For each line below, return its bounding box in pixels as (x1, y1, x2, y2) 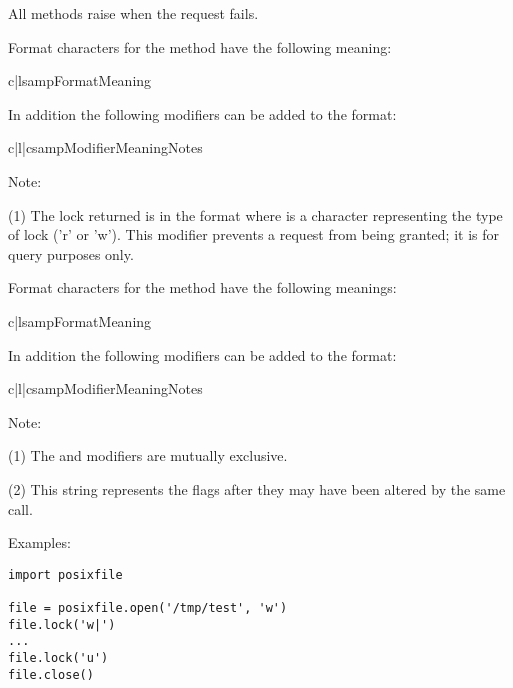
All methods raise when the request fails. (8, 3, 259, 23)
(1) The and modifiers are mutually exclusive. (8, 445, 288, 466)
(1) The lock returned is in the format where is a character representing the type (8, 204, 503, 225)
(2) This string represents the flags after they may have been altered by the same (8, 478, 506, 499)
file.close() (8, 667, 94, 682)
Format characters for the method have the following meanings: (8, 277, 397, 298)
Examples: (8, 532, 71, 553)
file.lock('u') (8, 650, 109, 665)
